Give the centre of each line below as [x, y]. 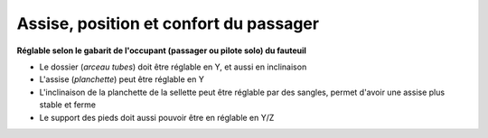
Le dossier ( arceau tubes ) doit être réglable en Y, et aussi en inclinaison [173, 67]
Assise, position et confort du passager [168, 23]
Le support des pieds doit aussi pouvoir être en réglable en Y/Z [157, 117]
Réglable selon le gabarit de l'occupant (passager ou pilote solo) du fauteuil [162, 51]
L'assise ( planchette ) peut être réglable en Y [122, 79]
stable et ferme [68, 105]
